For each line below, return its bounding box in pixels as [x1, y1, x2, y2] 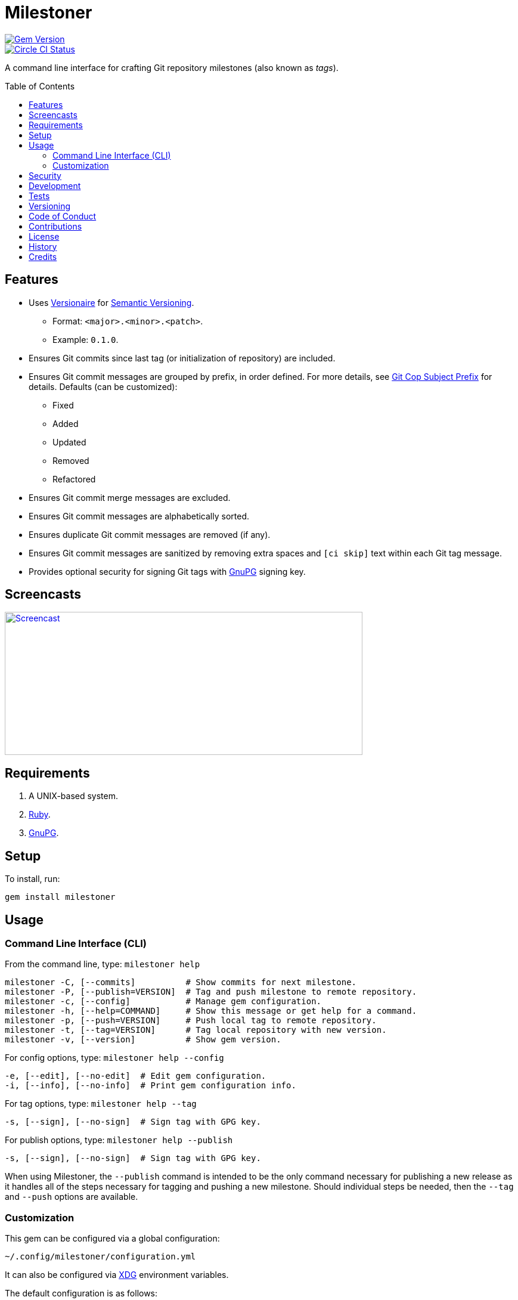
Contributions [29, 221, 82, 231]
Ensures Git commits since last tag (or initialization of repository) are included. [29, 352, 336, 363]
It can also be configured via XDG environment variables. [5, 1270, 229, 1280]
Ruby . [29, 809, 51, 820]
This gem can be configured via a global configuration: [5, 1233, 220, 1244]
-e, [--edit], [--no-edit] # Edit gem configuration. [5, 1071, 266, 1081]
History [29, 241, 57, 252]
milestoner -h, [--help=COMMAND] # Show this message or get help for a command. [5, 1006, 417, 1016]
